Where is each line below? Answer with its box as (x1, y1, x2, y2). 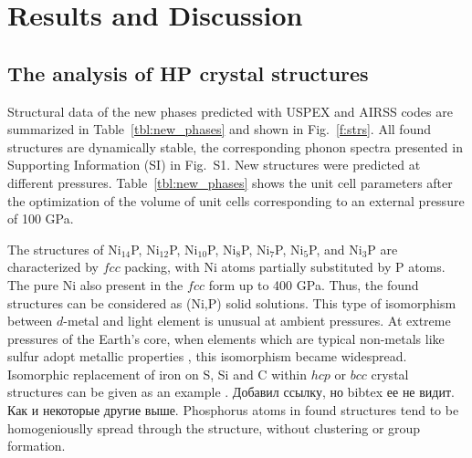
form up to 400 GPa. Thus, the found (208, 275, 419, 294)
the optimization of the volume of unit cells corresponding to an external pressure (7, 191, 465, 210)
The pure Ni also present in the (7, 275, 184, 294)
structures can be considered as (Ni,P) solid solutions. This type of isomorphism (7, 293, 456, 312)
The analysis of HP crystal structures (7, 58, 369, 87)
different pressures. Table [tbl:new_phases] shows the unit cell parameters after (7, 172, 453, 192)
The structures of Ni (7, 239, 121, 258)
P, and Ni (309, 239, 362, 258)
